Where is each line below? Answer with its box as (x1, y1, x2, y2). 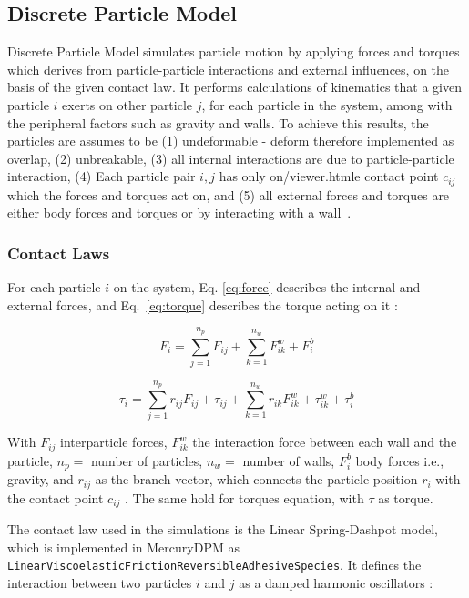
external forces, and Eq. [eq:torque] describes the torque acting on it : (7, 295, 398, 314)
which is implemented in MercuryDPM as (7, 537, 240, 556)
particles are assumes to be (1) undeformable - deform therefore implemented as (7, 131, 454, 150)
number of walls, (242, 451, 335, 470)
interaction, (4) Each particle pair (7, 167, 196, 186)
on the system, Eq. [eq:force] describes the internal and (113, 278, 421, 297)
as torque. (378, 488, 433, 507)
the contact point (7, 488, 104, 507)
